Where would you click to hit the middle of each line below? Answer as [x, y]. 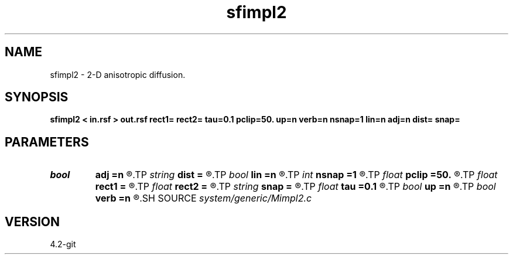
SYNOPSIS [37, 97]
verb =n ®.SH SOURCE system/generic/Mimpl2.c [204, 198]
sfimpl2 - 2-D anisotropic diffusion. [118, 74]
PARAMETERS [47, 142]
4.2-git [63, 244]
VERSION [33, 221]
